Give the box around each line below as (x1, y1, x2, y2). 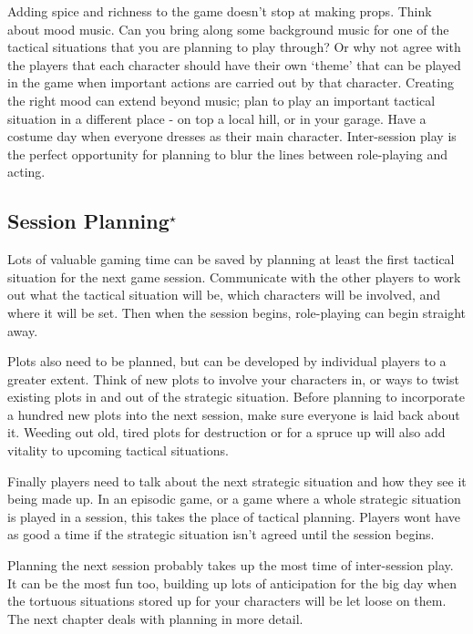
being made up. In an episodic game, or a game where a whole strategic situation (7, 489, 461, 508)
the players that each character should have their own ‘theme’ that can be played (7, 55, 461, 74)
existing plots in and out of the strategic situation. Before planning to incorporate (7, 387, 465, 406)
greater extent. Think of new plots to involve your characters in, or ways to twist (7, 369, 459, 388)
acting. (7, 162, 46, 181)
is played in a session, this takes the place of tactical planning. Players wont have (7, 506, 460, 526)
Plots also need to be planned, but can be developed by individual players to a (7, 352, 447, 371)
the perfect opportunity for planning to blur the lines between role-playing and (7, 144, 447, 163)
